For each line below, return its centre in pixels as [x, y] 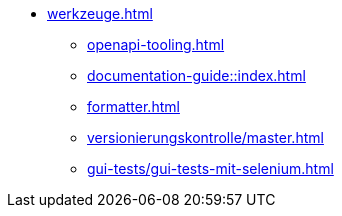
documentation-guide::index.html [196, 75]
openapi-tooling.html [156, 44]
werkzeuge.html [100, 13]
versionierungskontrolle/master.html [205, 137]
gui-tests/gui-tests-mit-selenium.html [210, 168]
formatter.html [133, 106]
